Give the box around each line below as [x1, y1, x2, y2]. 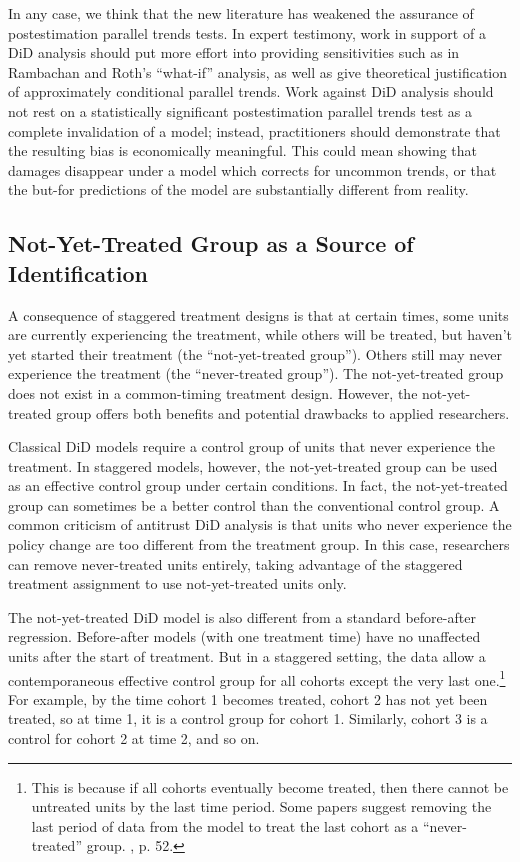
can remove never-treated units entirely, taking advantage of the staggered [8, 553, 463, 574]
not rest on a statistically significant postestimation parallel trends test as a [8, 100, 472, 121]
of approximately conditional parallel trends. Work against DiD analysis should [8, 81, 494, 102]
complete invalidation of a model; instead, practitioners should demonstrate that [8, 120, 501, 141]
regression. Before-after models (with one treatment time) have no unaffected [8, 626, 481, 647]
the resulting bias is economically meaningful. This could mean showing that [8, 140, 478, 161]
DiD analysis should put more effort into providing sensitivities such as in [8, 42, 460, 63]
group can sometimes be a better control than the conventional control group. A [8, 494, 500, 515]
